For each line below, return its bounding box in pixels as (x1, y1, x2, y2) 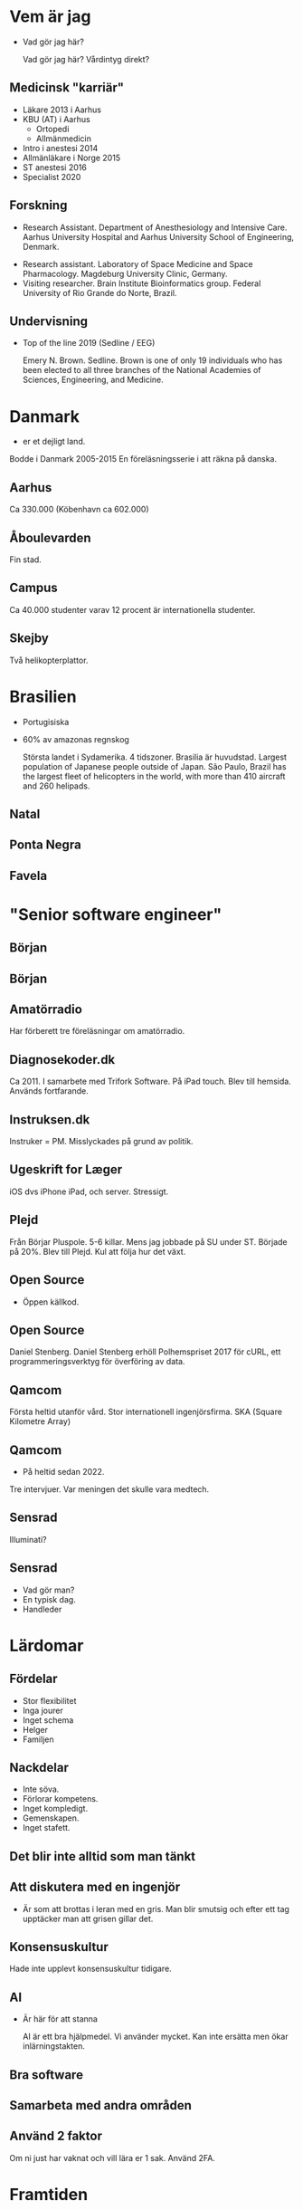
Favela (9, 867, 48, 884)
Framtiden (9, 2185, 89, 2205)
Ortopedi (35, 123, 70, 134)
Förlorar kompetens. (22, 1794, 99, 1804)
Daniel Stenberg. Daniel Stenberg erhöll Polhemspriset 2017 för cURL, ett (9, 1346, 281, 1357)
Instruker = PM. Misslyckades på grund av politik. (9, 1136, 194, 1147)
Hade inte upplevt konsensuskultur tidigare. (9, 1963, 172, 1975)
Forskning (9, 197, 68, 214)
